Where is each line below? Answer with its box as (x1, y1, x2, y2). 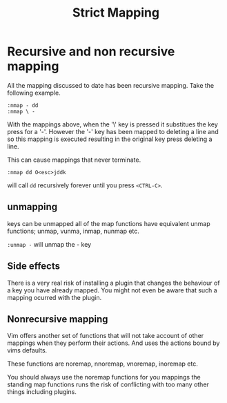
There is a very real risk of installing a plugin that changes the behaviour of (7, 279, 220, 287)
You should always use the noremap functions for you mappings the (7, 373, 201, 382)
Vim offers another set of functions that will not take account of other (7, 332, 204, 340)
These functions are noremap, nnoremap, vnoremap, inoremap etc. (7, 359, 198, 368)
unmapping (7, 201, 58, 213)
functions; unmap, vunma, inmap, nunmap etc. (7, 227, 140, 235)
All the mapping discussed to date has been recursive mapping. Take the (7, 81, 215, 89)
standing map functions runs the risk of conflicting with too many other (7, 380, 209, 388)
